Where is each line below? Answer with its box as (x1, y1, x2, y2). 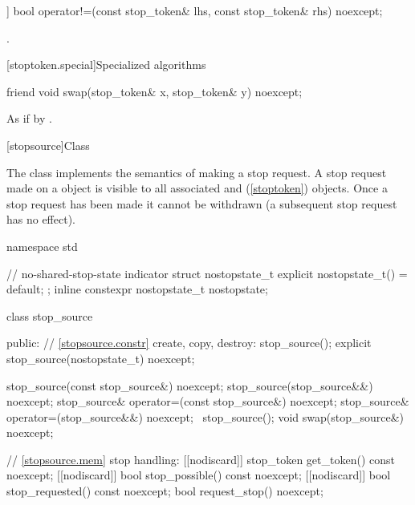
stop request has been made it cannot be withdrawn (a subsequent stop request (6, 195, 397, 212)
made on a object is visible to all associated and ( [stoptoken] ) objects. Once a (6, 180, 388, 196)
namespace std (6, 237, 78, 254)
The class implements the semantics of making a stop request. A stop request (6, 164, 387, 180)
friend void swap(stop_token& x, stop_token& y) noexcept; (6, 83, 303, 99)
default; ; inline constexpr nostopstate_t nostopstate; (6, 281, 268, 297)
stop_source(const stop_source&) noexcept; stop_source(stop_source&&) (6, 377, 373, 394)
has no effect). (6, 211, 76, 228)
